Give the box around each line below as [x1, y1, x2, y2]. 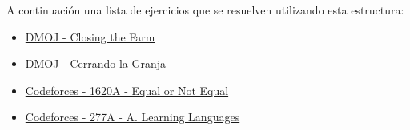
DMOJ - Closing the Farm [25, 28, 155, 45]
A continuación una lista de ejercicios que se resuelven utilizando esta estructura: [6, 2, 404, 18]
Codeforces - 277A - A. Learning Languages [25, 108, 240, 125]
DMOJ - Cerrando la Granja [25, 55, 167, 72]
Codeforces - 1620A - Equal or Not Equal [25, 81, 229, 98]
